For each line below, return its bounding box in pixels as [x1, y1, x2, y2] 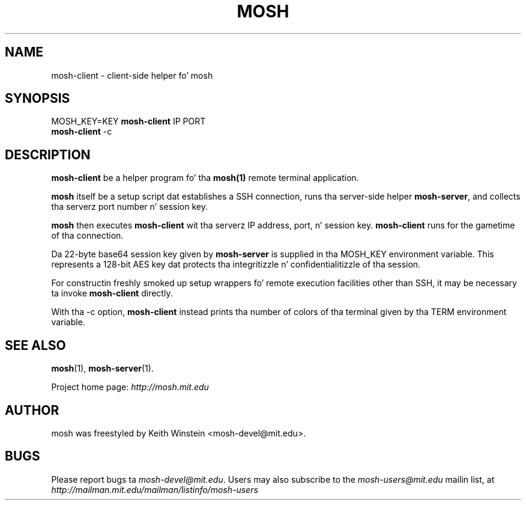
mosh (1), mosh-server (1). [51, 363, 154, 374]
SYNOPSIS [5, 91, 70, 106]
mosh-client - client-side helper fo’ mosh [51, 70, 213, 81]
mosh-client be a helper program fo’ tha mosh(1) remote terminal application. [51, 173, 359, 183]
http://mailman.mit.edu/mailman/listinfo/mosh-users [51, 484, 258, 495]
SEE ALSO [5, 337, 66, 353]
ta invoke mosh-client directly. [51, 288, 173, 299]
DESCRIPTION [5, 147, 91, 162]
